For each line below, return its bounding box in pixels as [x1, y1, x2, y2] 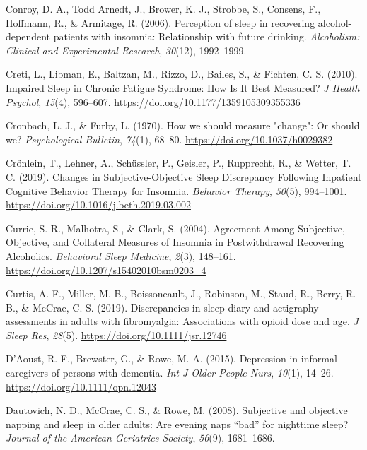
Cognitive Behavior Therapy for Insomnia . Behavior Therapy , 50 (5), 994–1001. [6, 183, 347, 198]
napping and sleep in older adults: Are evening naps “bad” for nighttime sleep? [6, 416, 349, 431]
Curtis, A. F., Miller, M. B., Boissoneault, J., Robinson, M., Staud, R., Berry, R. [6, 286, 356, 301]
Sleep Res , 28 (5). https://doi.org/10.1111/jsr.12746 [6, 327, 227, 342]
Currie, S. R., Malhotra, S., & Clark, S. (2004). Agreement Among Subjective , [6, 220, 345, 235]
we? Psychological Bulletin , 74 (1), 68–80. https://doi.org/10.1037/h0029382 [6, 131, 333, 146]
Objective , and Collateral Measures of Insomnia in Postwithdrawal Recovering [6, 235, 344, 249]
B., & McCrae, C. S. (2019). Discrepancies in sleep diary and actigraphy [6, 300, 319, 314]
